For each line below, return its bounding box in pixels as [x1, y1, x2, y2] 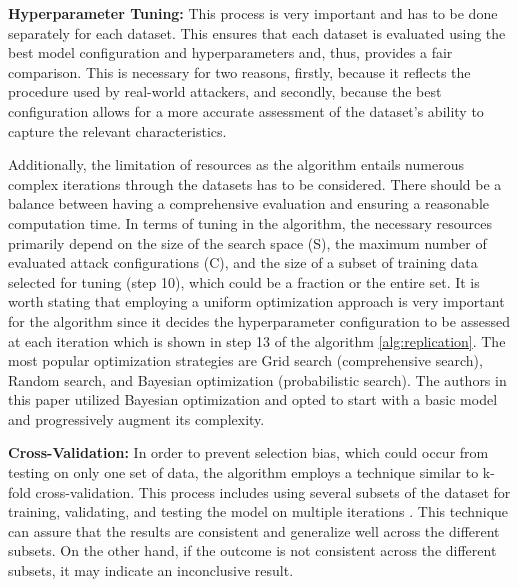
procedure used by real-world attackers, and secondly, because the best [8, 81, 442, 102]
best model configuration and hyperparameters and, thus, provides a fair [8, 42, 453, 63]
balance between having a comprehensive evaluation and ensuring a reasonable [8, 193, 490, 214]
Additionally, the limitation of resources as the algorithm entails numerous [8, 154, 464, 175]
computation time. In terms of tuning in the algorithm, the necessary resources [8, 212, 492, 233]
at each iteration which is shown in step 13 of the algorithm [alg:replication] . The [8, 330, 506, 351]
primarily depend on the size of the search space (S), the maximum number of [8, 232, 487, 253]
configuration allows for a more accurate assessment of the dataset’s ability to [8, 100, 484, 121]
